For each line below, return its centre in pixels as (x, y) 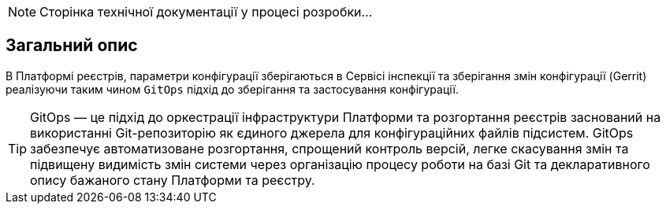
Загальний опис (72, 46)
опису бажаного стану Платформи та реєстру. (173, 180)
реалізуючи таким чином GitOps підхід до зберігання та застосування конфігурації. (232, 89)
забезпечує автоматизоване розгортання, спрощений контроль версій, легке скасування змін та (329, 148)
